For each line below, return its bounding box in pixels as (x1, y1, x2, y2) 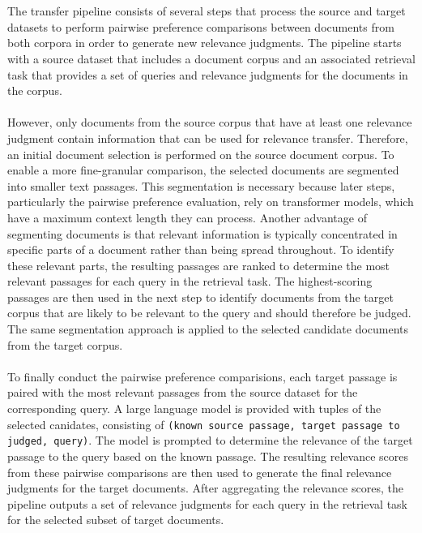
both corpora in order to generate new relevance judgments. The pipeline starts (7, 34, 402, 51)
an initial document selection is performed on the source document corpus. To (7, 145, 394, 162)
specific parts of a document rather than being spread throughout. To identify (7, 241, 394, 258)
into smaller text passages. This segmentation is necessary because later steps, (7, 177, 395, 194)
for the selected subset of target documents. (7, 511, 224, 528)
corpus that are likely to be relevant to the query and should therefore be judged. (7, 304, 411, 321)
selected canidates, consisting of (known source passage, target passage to (7, 415, 400, 432)
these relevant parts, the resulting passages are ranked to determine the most (7, 256, 390, 273)
